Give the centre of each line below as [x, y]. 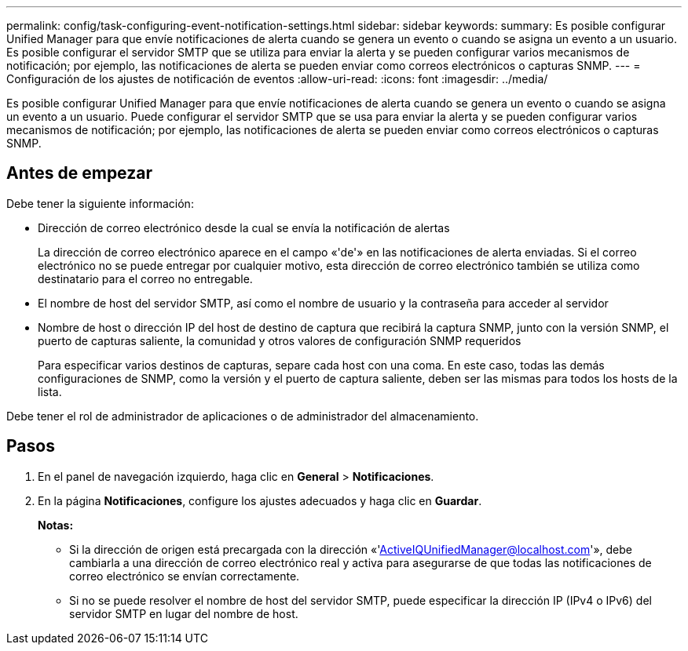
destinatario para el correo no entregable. [145, 278]
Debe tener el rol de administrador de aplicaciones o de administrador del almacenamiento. [243, 416]
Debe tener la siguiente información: [100, 203]
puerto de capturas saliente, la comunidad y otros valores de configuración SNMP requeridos [280, 340]
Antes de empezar [79, 173]
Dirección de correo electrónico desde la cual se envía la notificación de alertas [244, 227]
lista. [50, 391]
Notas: [56, 525]
